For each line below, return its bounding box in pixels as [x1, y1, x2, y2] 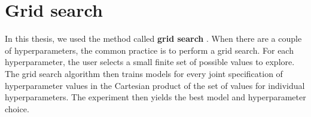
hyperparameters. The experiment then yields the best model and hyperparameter [5, 91, 306, 103]
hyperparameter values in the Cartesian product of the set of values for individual [5, 79, 305, 91]
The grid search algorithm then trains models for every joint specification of [5, 67, 283, 79]
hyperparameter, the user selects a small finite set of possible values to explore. [5, 56, 295, 68]
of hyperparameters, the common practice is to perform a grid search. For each [5, 44, 294, 56]
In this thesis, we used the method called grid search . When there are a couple [5, 32, 302, 45]
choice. [5, 102, 29, 115]
